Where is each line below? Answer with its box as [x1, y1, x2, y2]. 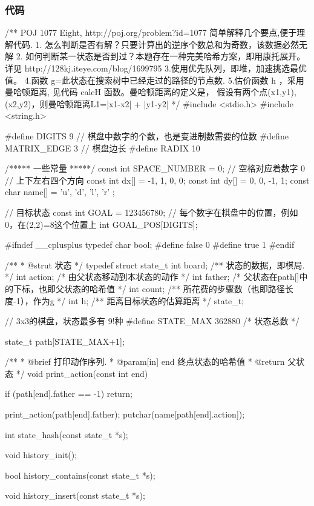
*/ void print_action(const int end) [16, 367, 148, 379]
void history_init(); [5, 448, 77, 461]
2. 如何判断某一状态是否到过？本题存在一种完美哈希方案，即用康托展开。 [16, 50, 306, 62]
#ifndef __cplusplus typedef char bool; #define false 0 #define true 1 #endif [5, 238, 295, 251]
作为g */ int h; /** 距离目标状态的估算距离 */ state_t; [33, 294, 244, 307]
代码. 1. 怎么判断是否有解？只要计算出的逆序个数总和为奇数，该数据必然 [13, 38, 299, 50]
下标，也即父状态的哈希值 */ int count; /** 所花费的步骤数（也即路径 [13, 282, 285, 295]
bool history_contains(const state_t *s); [5, 468, 155, 481]
